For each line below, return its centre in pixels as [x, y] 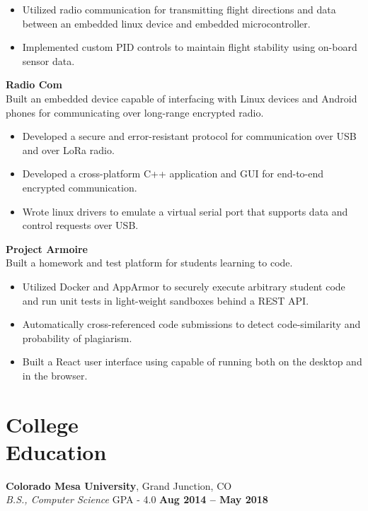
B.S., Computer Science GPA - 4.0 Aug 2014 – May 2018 [137, 499]
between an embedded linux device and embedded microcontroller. [166, 23]
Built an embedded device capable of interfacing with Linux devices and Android [182, 98]
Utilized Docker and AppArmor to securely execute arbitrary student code [184, 286]
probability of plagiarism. [77, 337]
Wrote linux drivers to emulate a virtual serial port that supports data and [185, 211]
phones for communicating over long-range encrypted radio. [135, 112]
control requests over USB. [80, 225]
